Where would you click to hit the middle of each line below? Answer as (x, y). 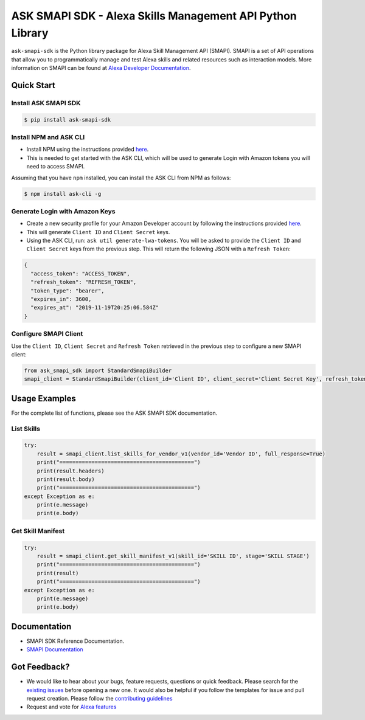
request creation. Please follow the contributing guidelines (99, 698)
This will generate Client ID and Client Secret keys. (98, 232)
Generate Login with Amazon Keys (63, 211)
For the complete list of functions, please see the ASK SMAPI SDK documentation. (114, 413)
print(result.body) (66, 479)
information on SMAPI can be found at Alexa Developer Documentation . (101, 68)
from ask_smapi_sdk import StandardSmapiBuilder (98, 370)
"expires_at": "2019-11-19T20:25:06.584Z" (95, 308)
